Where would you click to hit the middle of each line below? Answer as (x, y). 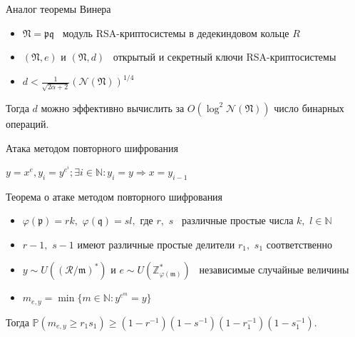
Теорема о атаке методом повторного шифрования (114, 196)
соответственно (299, 244)
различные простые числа (237, 220)
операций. (27, 123)
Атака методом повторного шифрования (92, 147)
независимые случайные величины (274, 270)
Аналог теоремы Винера (58, 9)
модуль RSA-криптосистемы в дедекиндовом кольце (176, 32)
